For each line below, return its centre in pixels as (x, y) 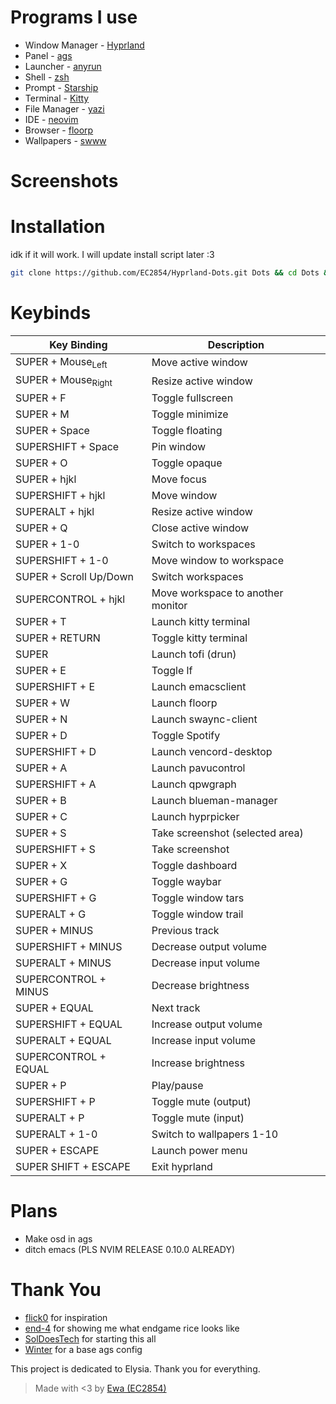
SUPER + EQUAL (54, 1008)
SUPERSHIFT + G (56, 898)
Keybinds (51, 313)
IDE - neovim (51, 119)
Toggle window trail (197, 914)
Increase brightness (198, 1063)
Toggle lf (172, 671)
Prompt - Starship (61, 87)
